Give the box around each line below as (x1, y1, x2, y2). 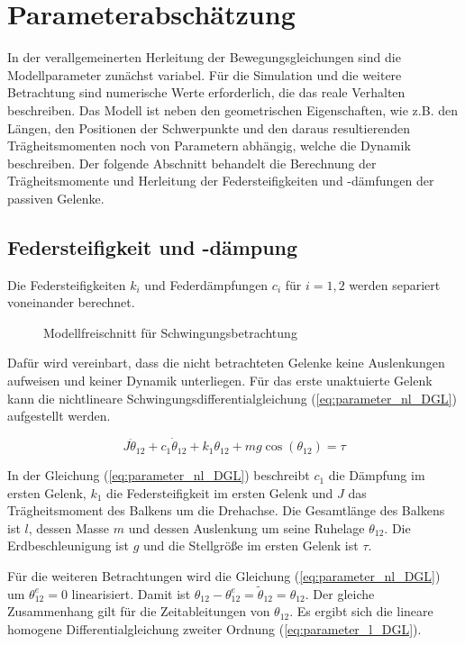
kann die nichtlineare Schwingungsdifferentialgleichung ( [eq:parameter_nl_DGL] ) (7, 388, 457, 407)
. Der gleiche (305, 584, 375, 603)
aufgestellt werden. (7, 406, 111, 425)
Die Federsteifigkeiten (7, 275, 126, 294)
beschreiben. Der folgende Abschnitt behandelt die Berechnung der (7, 153, 377, 172)
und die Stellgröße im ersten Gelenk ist (142, 536, 359, 555)
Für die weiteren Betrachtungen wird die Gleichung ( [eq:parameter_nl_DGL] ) (7, 567, 441, 586)
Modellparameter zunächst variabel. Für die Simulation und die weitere (7, 65, 402, 84)
